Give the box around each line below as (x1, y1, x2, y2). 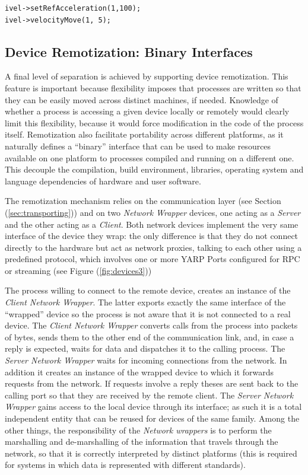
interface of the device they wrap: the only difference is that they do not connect (5, 229, 299, 242)
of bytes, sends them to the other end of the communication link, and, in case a (5, 330, 294, 343)
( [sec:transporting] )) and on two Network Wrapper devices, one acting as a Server (5, 206, 301, 218)
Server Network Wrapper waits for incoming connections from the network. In (5, 354, 287, 366)
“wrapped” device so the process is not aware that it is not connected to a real (5, 307, 291, 320)
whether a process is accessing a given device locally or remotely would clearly (5, 105, 290, 117)
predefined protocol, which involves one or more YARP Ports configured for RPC (5, 253, 300, 265)
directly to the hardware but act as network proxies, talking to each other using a (5, 241, 302, 253)
